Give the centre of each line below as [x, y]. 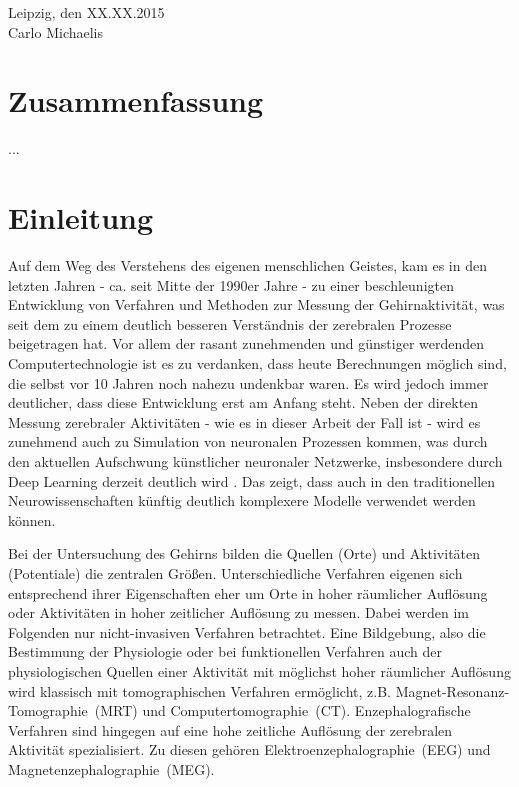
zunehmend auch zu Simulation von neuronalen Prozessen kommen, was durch [248, 441]
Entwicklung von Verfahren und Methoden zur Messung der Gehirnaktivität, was [256, 304]
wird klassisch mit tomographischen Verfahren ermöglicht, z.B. [199, 690]
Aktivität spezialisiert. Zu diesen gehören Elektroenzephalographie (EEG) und [249, 749]
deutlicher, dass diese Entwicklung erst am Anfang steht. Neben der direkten [243, 402]
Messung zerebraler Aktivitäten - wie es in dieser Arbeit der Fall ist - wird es [244, 421]
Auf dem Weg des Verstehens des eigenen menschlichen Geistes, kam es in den [247, 265]
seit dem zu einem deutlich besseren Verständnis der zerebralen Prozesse [230, 323]
